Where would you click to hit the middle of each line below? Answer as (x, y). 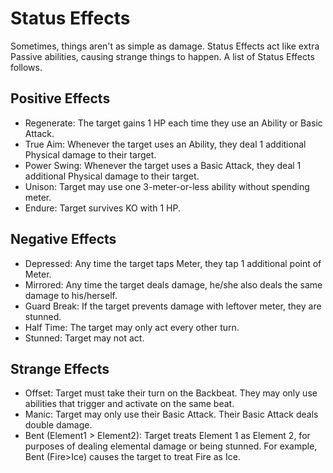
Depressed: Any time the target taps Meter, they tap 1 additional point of (173, 263)
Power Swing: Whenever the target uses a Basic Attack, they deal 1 (163, 165)
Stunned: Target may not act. (84, 338)
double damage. (58, 425)
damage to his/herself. (71, 295)
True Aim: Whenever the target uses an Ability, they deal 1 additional (165, 144)
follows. (26, 67)
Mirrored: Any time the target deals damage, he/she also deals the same (173, 284)
